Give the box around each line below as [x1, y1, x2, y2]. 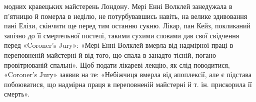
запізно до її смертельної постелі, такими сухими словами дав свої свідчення [4, 30, 239, 40]
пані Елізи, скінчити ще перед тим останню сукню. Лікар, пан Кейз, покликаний [4, 20, 251, 31]
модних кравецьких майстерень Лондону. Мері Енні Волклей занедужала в [4, 1, 232, 11]
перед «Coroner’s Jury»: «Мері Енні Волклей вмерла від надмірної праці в [4, 40, 233, 50]
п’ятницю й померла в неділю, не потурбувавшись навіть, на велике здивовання [4, 10, 247, 21]
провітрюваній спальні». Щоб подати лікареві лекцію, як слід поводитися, [4, 59, 230, 70]
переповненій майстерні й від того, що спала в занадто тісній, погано [4, 49, 216, 60]
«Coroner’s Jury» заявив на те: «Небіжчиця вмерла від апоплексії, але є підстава [4, 69, 251, 80]
